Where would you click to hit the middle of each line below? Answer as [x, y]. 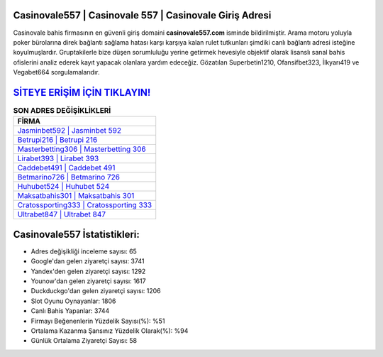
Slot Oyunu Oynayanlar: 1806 [73, 301]
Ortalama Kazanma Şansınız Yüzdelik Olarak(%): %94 [110, 331]
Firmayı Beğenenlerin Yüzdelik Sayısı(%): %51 [98, 321]
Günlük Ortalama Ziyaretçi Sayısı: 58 [84, 341]
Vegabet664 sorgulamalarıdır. [56, 72]
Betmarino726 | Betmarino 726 [69, 177]
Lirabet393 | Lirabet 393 [58, 158]
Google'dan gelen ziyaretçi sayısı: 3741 [88, 261]
